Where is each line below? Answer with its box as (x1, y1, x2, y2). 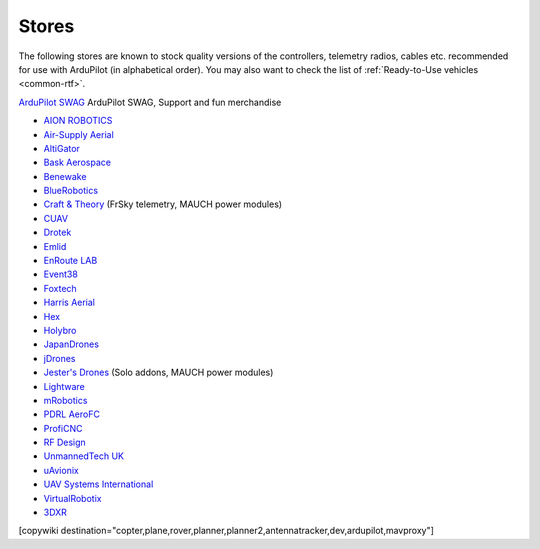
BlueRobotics (43, 185, 99, 197)
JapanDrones (43, 338, 100, 350)
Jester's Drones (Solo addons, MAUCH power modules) (43, 366, 274, 379)
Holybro (43, 324, 77, 336)
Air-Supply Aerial (43, 128, 114, 140)
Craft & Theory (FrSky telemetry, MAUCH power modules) (43, 198, 283, 210)
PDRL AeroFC (43, 408, 100, 420)
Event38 (43, 268, 79, 280)
